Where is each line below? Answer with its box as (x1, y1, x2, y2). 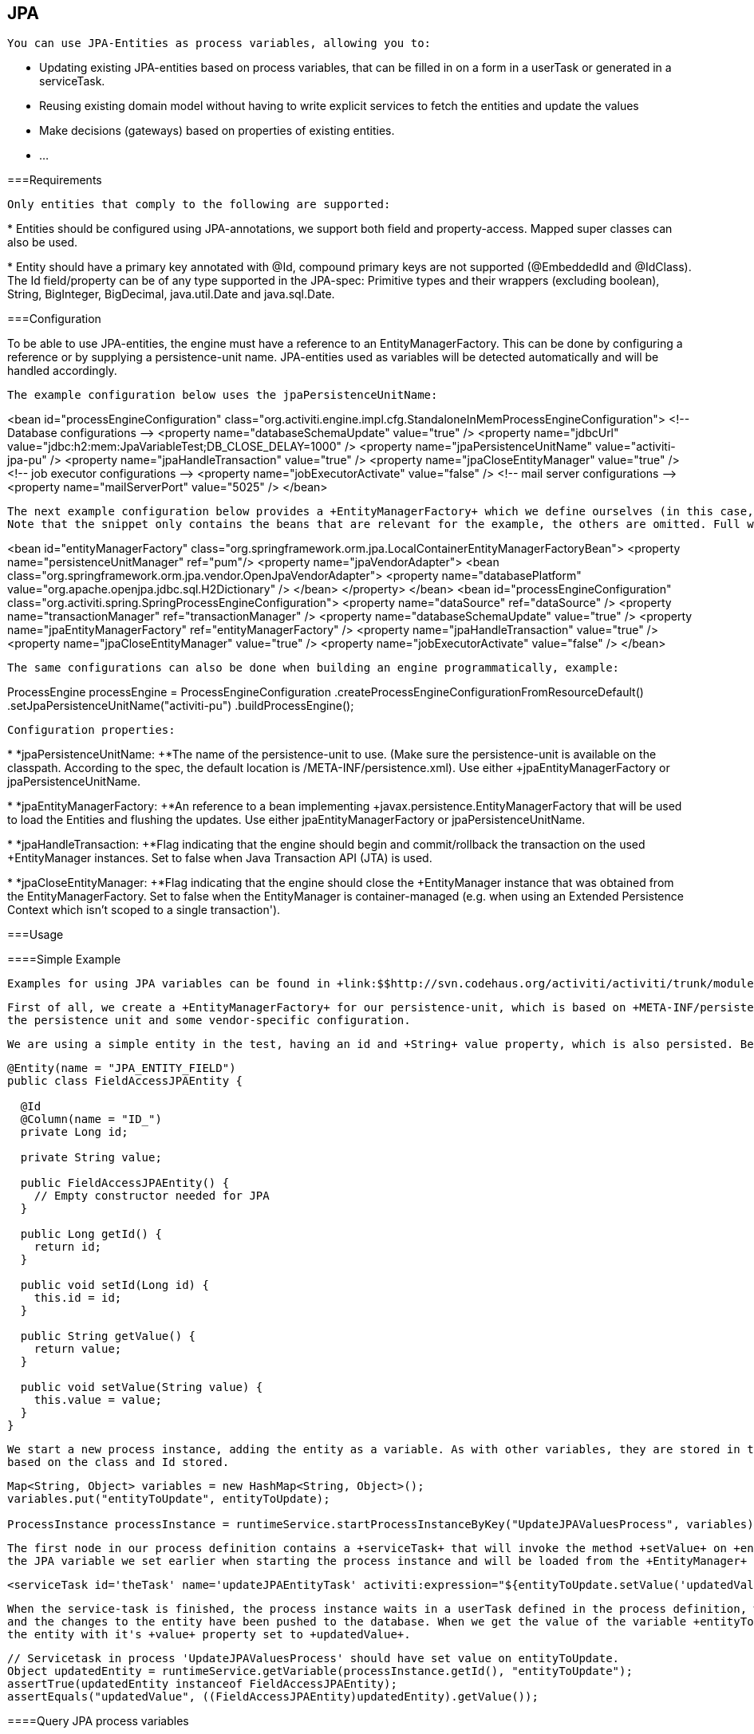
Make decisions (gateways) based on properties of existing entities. (39, 124, 395, 138)
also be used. (7, 235, 78, 250)
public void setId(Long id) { (20, 1279, 209, 1292)
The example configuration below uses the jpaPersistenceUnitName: (7, 388, 438, 402)
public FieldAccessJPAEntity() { (20, 1176, 230, 1190)
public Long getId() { (20, 1228, 162, 1241)
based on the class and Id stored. (7, 1456, 230, 1469)
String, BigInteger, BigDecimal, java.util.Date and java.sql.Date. (7, 287, 335, 301)
